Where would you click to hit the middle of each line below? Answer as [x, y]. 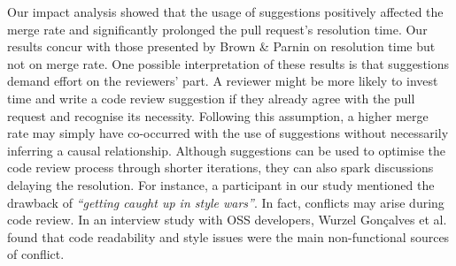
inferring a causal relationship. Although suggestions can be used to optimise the [226, 150]
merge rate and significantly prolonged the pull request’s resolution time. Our [217, 29]
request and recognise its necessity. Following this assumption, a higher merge [218, 115]
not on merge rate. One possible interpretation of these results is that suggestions [228, 63]
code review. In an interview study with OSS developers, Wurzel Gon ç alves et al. [227, 220]
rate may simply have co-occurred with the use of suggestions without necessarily [228, 133]
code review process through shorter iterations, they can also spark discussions [220, 167]
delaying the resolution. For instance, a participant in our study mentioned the [221, 184]
